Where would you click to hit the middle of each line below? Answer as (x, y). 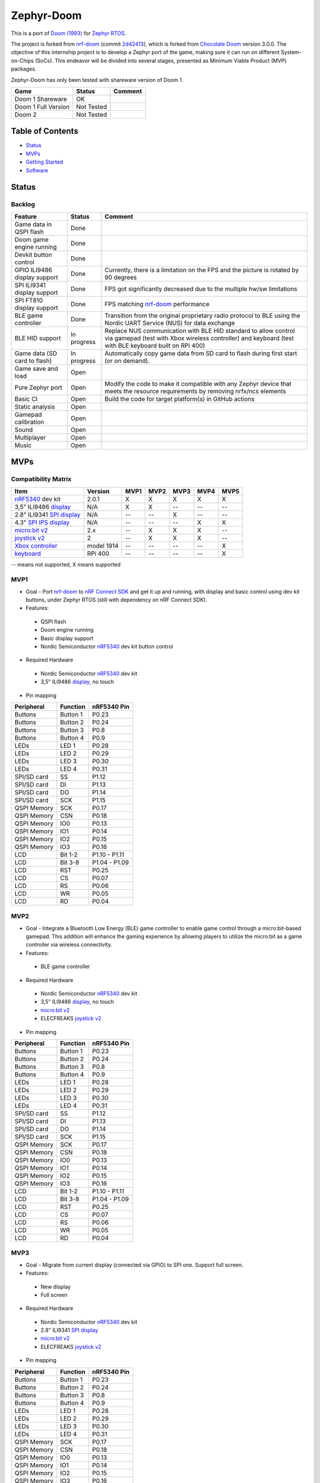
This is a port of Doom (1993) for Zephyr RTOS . (69, 33)
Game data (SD (36, 353)
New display (56, 1287)
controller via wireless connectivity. (69, 945)
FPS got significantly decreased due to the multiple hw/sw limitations (201, 289)
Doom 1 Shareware (41, 99)
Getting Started (44, 162)
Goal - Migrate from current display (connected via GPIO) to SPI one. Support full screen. (135, 1265)
